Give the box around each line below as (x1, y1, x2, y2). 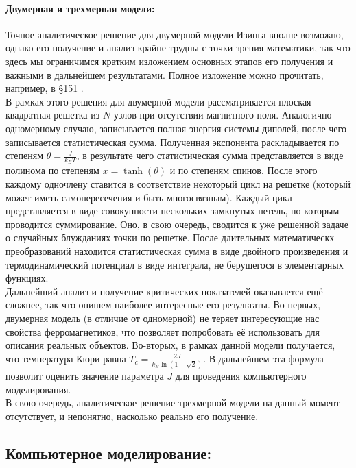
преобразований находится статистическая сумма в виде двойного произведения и (5, 243, 348, 258)
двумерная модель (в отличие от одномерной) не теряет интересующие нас (5, 310, 320, 325)
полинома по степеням (5, 163, 99, 177)
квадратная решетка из (5, 108, 100, 122)
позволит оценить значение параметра (5, 369, 164, 382)
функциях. (5, 271, 49, 285)
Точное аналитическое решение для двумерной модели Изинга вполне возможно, (5, 27, 344, 41)
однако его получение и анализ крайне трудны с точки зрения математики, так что (5, 40, 351, 55)
